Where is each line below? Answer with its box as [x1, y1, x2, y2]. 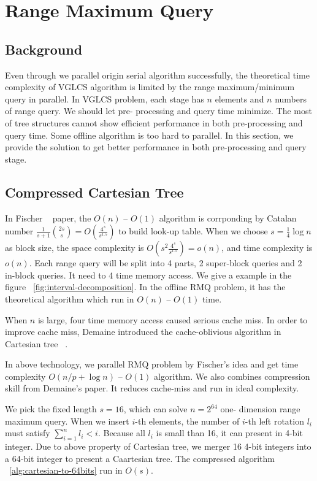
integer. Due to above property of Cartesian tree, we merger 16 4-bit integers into [5, 440, 311, 453]
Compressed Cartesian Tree [5, 182, 184, 201]
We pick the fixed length [5, 402, 97, 415]
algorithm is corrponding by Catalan [159, 211, 297, 224]
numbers [275, 92, 307, 105]
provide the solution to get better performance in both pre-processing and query [5, 140, 307, 153]
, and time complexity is [221, 241, 313, 254]
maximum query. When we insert [5, 414, 129, 427]
